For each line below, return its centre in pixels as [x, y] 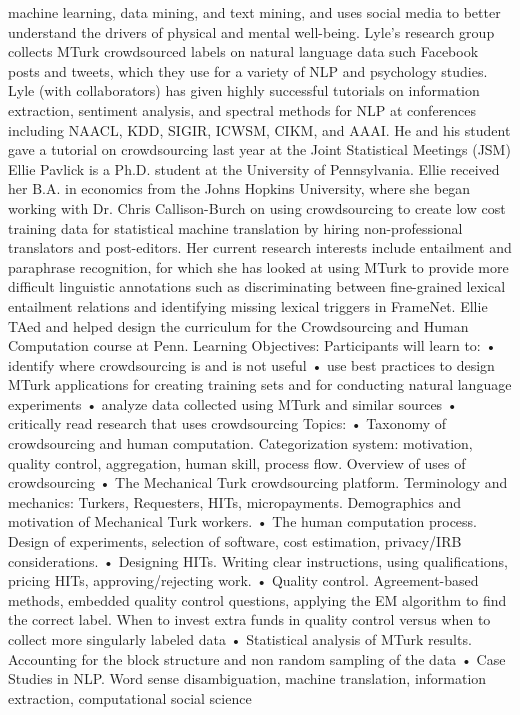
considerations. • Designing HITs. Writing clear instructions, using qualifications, [258, 560]
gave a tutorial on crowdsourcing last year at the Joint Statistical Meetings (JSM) [259, 149]
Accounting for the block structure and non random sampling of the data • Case [257, 658]
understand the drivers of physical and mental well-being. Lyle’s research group [251, 31]
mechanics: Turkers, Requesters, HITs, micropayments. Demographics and [234, 501]
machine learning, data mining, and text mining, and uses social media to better [254, 12]
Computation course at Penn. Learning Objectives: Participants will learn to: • [252, 345]
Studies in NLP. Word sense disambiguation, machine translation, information [247, 678]
